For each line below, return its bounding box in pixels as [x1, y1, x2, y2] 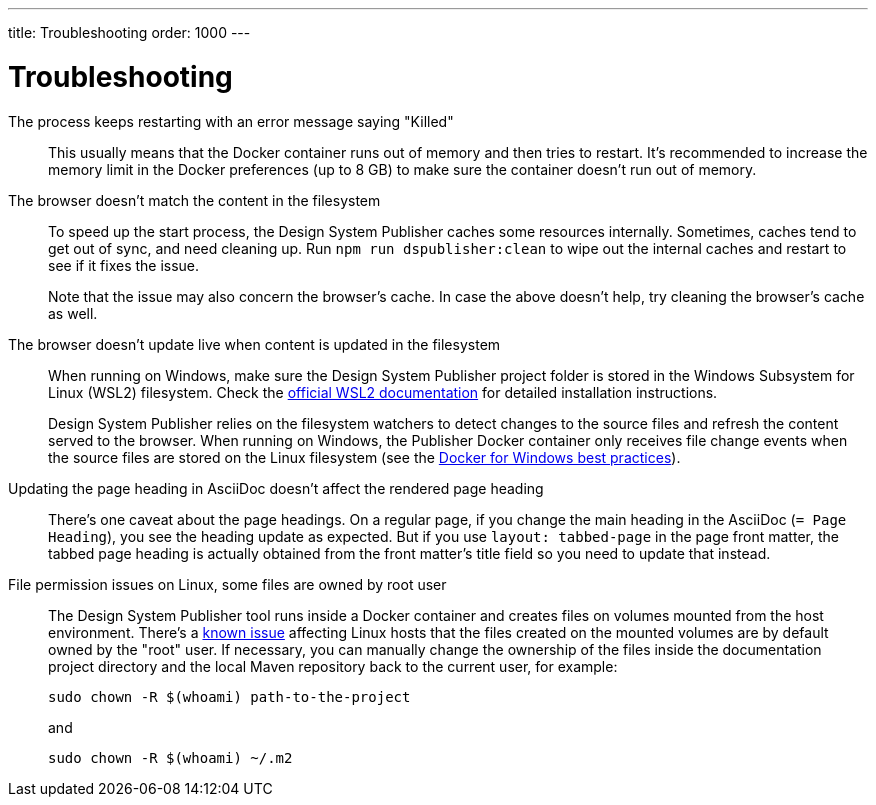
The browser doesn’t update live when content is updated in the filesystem [8, 335, 501, 353]
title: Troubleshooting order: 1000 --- [8, 24, 251, 41]
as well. [48, 304, 98, 322]
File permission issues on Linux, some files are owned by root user [8, 575, 447, 593]
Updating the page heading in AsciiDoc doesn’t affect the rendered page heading [8, 479, 544, 497]
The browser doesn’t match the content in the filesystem [8, 191, 381, 209]
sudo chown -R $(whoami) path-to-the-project [48, 688, 411, 705]
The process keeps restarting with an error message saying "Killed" [8, 112, 454, 130]
